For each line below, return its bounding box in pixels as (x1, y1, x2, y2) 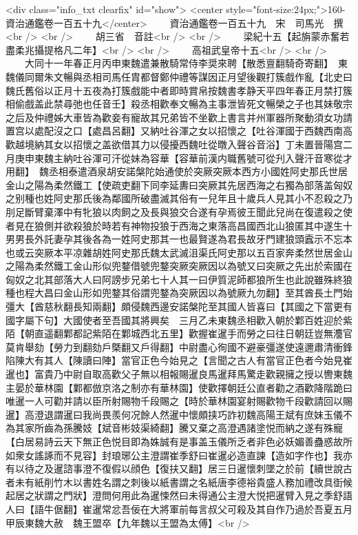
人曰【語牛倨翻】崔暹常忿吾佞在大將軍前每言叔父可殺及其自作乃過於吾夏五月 (6, 501, 352, 516)
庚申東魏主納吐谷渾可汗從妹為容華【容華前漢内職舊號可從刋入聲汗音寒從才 (14, 150, 352, 165)
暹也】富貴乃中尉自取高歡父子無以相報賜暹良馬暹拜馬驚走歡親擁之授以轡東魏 (6, 367, 352, 381)
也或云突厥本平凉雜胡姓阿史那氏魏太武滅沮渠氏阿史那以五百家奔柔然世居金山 (6, 245, 352, 259)
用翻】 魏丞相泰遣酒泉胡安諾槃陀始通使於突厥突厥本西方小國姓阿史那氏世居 (6, 164, 348, 179)
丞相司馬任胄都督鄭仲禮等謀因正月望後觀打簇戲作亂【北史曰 (82, 69, 352, 83)
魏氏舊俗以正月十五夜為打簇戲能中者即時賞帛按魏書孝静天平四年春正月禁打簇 (6, 83, 352, 97)
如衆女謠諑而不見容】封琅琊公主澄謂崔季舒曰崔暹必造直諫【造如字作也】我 (6, 447, 343, 462)
